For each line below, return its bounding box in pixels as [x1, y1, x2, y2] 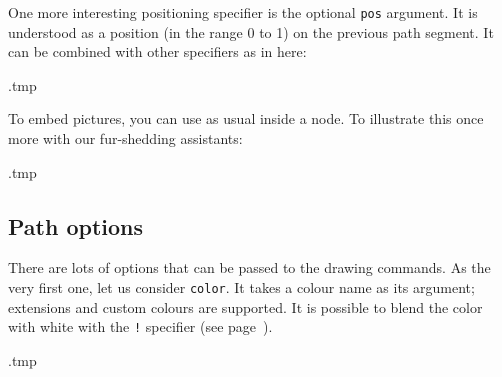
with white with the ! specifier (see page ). [8, 316, 273, 337]
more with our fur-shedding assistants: [8, 128, 243, 149]
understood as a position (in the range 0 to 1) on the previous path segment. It [8, 21, 494, 42]
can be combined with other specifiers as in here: [8, 41, 307, 62]
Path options [8, 210, 144, 241]
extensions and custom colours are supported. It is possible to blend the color [8, 296, 483, 317]
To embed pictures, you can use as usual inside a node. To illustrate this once [8, 108, 484, 129]
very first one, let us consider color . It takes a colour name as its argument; [8, 277, 475, 298]
